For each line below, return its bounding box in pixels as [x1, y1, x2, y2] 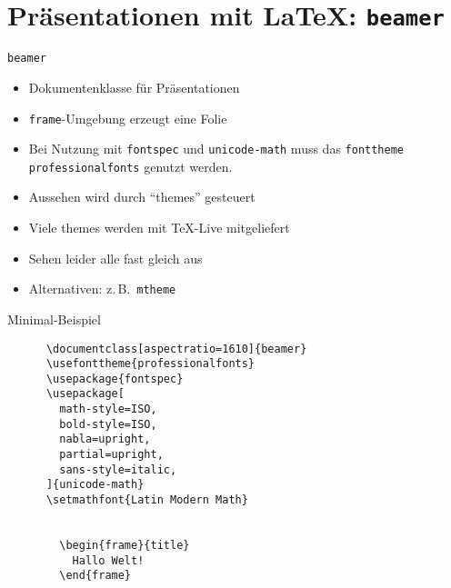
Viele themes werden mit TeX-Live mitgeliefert [28, 218, 290, 237]
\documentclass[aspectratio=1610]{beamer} [45, 342, 307, 355]
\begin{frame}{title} [59, 539, 190, 553]
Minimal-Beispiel [7, 309, 101, 328]
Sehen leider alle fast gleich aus [28, 248, 203, 267]
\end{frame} [59, 569, 132, 583]
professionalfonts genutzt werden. [28, 156, 233, 175]
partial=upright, [59, 448, 164, 462]
